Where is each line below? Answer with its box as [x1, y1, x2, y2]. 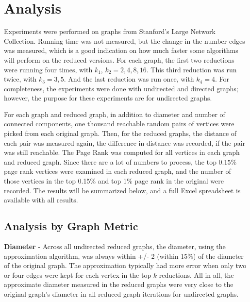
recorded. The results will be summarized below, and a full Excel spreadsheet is [4, 185, 241, 195]
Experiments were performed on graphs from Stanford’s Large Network [4, 26, 216, 36]
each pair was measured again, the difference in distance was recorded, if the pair [4, 137, 246, 148]
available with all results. [4, 195, 78, 205]
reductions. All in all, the [159, 269, 234, 280]
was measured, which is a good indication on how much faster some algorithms [4, 45, 238, 55]
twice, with [4, 74, 37, 84]
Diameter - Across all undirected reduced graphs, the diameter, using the [4, 241, 226, 252]
